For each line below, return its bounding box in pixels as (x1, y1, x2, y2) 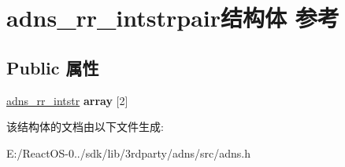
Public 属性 (6, 55, 99, 79)
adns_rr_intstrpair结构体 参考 (6, 2, 339, 34)
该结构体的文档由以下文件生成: (6, 118, 164, 135)
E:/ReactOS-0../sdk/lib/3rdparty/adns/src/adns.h (6, 144, 251, 161)
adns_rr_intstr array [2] (6, 92, 128, 108)
